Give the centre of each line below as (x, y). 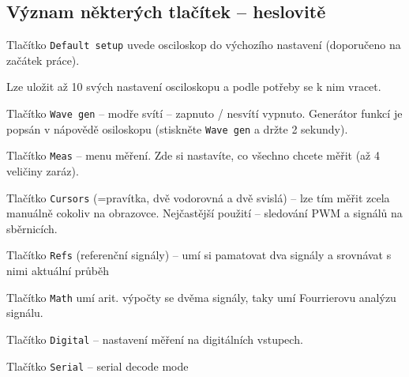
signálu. (25, 313)
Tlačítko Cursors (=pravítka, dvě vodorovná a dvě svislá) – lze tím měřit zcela (198, 197)
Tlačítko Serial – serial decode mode (98, 366)
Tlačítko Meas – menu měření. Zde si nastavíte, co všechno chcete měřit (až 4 (193, 155)
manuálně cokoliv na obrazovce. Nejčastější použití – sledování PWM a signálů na (204, 213)
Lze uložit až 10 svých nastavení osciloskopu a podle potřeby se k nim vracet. (194, 87)
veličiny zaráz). (43, 171)
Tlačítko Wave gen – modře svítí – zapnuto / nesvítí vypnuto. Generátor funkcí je (204, 113)
